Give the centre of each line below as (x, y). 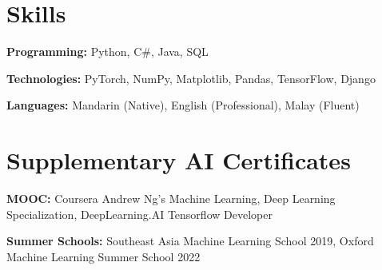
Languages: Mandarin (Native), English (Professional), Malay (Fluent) (183, 105)
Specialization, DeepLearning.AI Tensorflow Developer (139, 214)
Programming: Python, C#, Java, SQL (107, 52)
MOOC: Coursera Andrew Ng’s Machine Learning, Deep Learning (171, 199)
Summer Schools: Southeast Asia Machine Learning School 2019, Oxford (190, 241)
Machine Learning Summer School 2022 (103, 256)
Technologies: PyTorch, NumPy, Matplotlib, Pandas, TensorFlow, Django (191, 78)
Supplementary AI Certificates (179, 160)
